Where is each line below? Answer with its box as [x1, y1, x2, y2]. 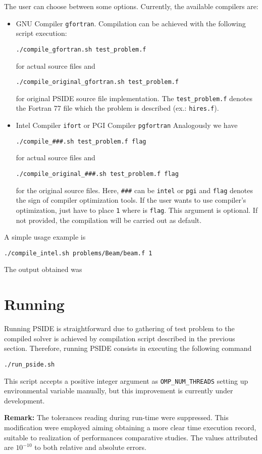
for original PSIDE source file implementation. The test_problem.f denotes [16, 93, 253, 103]
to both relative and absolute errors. [34, 442, 146, 452]
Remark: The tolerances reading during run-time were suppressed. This [4, 412, 229, 423]
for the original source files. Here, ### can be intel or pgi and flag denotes [16, 185, 253, 195]
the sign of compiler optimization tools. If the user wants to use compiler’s [16, 195, 246, 205]
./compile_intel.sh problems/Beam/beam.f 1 [4, 249, 152, 257]
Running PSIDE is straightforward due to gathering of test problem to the [4, 323, 235, 334]
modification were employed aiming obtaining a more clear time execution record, [4, 422, 256, 432]
